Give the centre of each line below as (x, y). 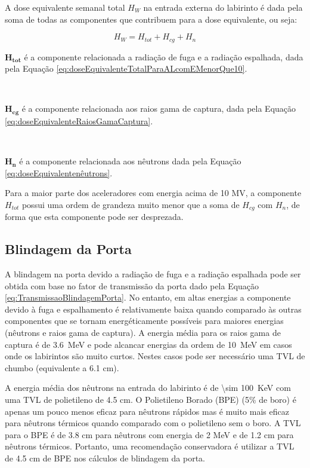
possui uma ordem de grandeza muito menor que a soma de (131, 204)
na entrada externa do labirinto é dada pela (223, 7)
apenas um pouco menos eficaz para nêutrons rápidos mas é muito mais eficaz (147, 411)
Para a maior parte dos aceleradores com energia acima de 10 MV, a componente (153, 193)
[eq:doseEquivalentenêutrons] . (59, 172)
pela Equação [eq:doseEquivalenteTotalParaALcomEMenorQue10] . (126, 68)
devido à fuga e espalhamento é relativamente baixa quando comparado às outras (153, 309)
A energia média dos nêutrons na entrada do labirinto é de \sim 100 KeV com (148, 388)
